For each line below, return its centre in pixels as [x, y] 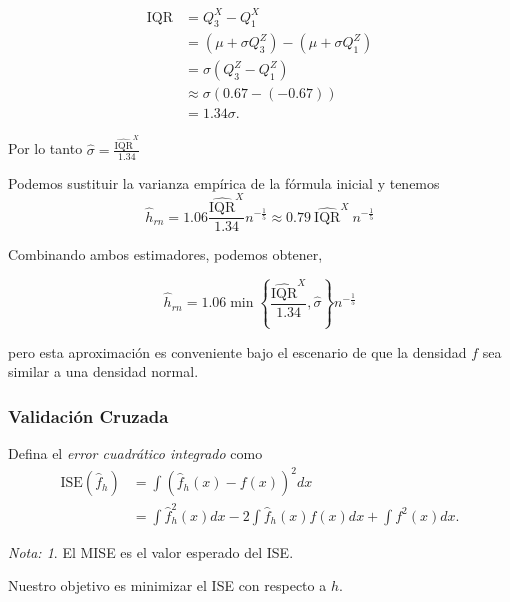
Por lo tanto [45, 148]
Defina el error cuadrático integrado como [135, 452]
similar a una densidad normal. [103, 371]
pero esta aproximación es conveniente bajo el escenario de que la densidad [237, 351]
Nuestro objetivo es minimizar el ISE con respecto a [167, 585]
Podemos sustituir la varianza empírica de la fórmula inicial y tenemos [224, 182]
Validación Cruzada [88, 415]
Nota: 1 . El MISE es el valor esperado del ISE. [151, 551]
